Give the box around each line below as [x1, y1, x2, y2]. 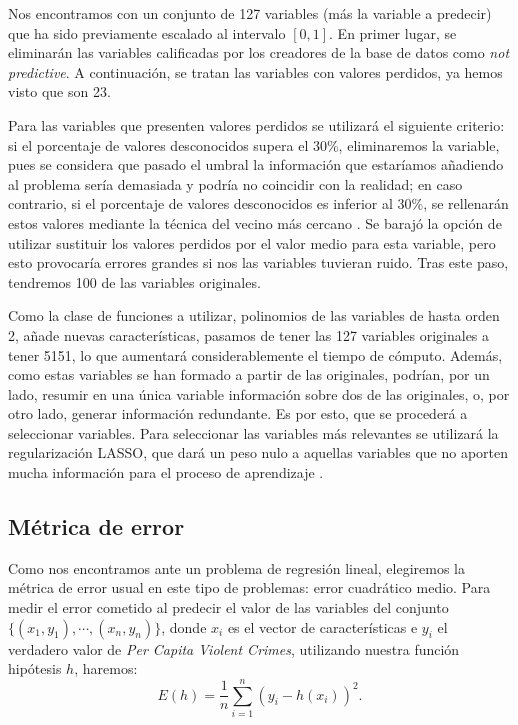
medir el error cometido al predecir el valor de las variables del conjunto [8, 597, 449, 618]
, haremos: [74, 658, 138, 679]
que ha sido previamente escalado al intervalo [8, 22, 286, 43]
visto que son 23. [8, 81, 111, 102]
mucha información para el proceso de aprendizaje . [8, 462, 324, 483]
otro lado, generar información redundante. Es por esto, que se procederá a [8, 403, 468, 424]
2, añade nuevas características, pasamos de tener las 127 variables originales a [8, 324, 490, 345]
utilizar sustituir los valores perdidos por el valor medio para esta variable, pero [8, 232, 496, 253]
